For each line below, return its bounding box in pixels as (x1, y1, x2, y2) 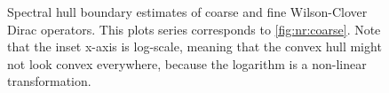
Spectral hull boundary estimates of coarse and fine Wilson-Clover (7, 3, 368, 20)
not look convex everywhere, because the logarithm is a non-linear (7, 54, 367, 73)
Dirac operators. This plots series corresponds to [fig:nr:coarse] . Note (7, 19, 381, 38)
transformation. (7, 72, 91, 90)
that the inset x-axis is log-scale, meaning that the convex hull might (7, 37, 382, 56)
